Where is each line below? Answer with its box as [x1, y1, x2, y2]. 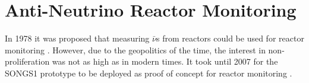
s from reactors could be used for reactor [156, 32, 304, 44]
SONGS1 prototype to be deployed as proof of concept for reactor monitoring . [5, 66, 292, 79]
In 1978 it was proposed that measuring [5, 32, 150, 44]
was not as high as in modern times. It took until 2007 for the [52, 55, 278, 68]
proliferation [5, 55, 50, 68]
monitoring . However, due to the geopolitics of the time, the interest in [5, 43, 266, 56]
